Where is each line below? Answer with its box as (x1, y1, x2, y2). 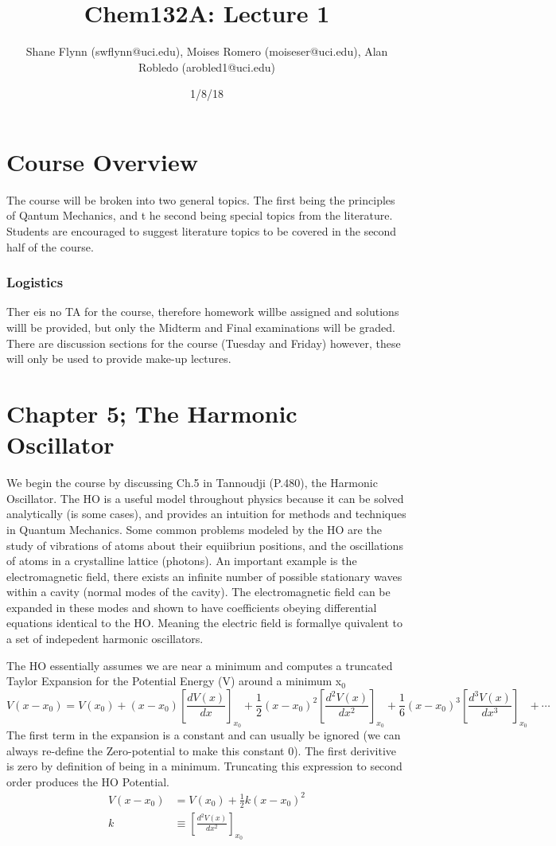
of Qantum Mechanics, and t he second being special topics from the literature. (6, 207, 393, 224)
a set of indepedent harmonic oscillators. (6, 630, 204, 647)
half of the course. (6, 238, 94, 255)
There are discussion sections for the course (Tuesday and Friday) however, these (6, 334, 401, 351)
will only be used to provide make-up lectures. (6, 350, 231, 367)
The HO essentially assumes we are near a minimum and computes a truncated (6, 657, 393, 673)
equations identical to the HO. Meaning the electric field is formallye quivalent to (6, 614, 403, 631)
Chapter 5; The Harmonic (6, 397, 297, 429)
